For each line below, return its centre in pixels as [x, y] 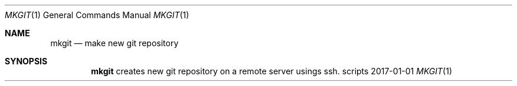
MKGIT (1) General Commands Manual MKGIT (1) [97, 15]
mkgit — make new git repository [114, 43]
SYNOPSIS [26, 61]
